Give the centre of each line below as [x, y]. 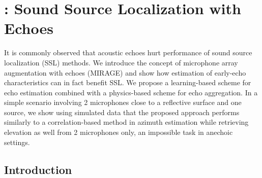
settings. [17, 142]
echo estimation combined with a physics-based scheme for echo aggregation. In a [131, 92]
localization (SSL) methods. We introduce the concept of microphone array [121, 62]
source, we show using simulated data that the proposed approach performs [122, 112]
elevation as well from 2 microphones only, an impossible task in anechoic [119, 132]
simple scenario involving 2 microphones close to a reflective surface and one [123, 102]
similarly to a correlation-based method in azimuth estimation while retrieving [126, 122]
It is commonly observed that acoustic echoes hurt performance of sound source [128, 52]
